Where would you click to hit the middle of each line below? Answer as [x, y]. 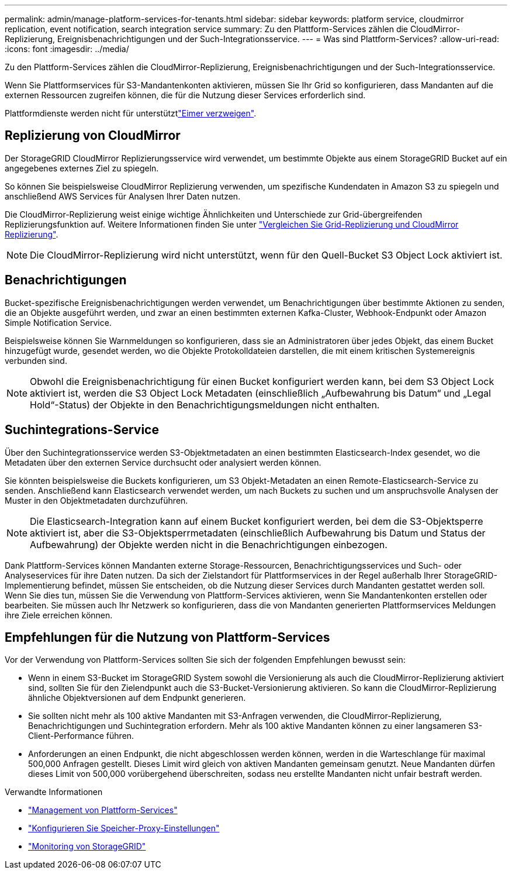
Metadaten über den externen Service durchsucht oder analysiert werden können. [163, 462]
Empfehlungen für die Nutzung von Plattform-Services [167, 637]
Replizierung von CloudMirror [93, 136]
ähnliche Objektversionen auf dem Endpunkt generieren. [137, 698]
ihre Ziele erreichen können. [59, 615]
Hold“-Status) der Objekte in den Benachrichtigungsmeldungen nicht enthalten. [205, 405]
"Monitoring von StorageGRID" [87, 847]
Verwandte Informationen [54, 792]
